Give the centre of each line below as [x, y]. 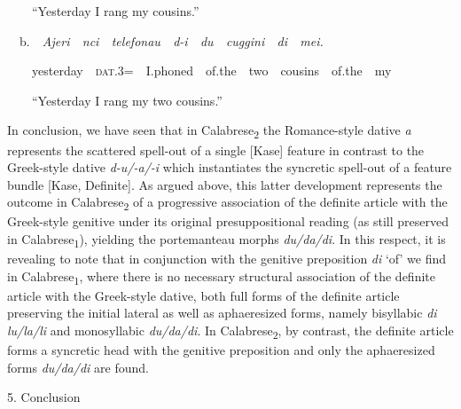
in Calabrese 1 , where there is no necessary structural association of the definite [221, 277]
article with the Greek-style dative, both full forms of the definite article [203, 295]
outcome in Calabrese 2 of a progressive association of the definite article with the [227, 203]
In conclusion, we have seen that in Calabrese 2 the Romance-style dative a [209, 131]
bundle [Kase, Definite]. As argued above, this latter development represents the [225, 184]
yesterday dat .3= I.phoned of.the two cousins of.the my [211, 71]
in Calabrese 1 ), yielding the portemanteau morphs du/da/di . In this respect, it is [227, 240]
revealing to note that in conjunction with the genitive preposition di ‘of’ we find [227, 259]
